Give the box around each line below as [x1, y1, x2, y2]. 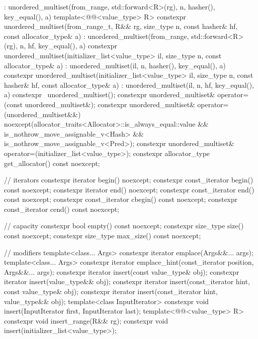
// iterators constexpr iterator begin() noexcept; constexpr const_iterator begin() [4, 174, 254, 185]
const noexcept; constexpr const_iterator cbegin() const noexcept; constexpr [4, 194, 238, 204]
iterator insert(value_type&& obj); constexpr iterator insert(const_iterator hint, [4, 276, 250, 287]
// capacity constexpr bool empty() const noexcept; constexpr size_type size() [4, 220, 244, 231]
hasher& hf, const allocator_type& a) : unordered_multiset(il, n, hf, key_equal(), [4, 79, 254, 90]
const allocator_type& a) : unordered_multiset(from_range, [4, 30, 189, 41]
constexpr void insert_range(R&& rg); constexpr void [4, 315, 169, 326]
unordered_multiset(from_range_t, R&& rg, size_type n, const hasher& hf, [4, 21, 238, 31]
